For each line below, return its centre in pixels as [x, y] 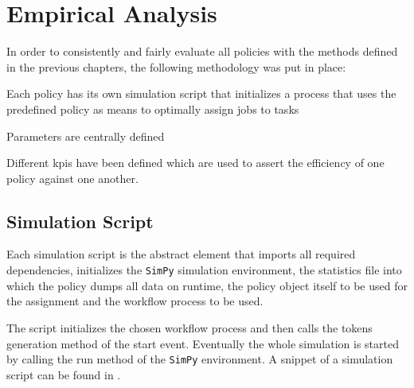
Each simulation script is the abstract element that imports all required [181, 254]
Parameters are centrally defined [86, 136]
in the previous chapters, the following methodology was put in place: [176, 66]
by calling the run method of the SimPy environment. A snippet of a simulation [200, 359]
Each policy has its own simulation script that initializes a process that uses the [201, 93]
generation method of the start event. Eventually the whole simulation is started [203, 343]
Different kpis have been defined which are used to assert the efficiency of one [195, 163]
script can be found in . [64, 374]
